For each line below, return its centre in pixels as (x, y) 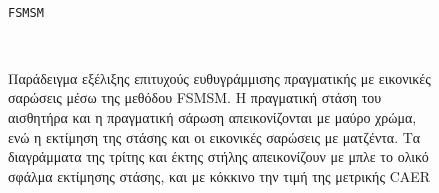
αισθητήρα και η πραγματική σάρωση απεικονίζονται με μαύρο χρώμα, (212, 117)
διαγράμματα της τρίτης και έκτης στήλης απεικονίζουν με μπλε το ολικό (218, 156)
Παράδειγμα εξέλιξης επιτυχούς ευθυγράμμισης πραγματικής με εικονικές (219, 77)
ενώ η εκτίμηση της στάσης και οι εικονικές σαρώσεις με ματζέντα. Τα (214, 136)
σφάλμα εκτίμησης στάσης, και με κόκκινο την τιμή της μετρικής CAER (219, 175)
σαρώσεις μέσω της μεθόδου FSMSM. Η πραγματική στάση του (195, 97)
